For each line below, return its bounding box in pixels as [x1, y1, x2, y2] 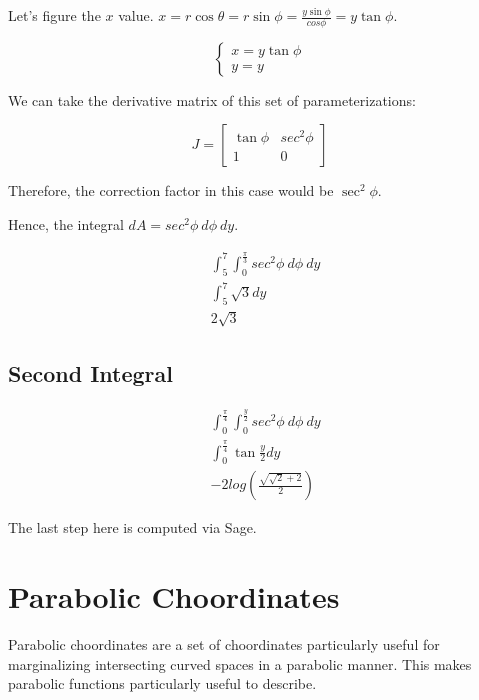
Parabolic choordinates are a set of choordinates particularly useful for [8, 634, 440, 655]
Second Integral [8, 358, 173, 389]
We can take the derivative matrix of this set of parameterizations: [8, 89, 416, 110]
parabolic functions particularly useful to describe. [8, 673, 317, 694]
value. [118, 5, 154, 25]
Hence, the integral [8, 214, 124, 235]
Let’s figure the [8, 5, 101, 25]
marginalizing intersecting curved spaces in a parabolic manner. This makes [8, 653, 472, 674]
